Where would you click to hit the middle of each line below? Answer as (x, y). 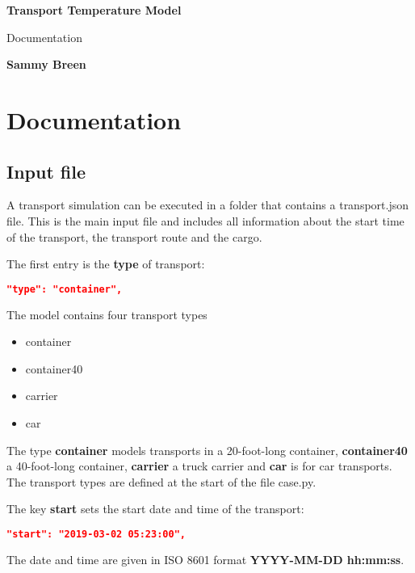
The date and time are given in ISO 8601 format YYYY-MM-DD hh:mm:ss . (205, 559)
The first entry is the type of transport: (106, 264)
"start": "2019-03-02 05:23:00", (96, 534)
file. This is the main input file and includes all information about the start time (205, 220)
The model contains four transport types (107, 314)
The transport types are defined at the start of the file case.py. (161, 481)
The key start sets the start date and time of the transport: (155, 509)
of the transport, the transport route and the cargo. (134, 236)
